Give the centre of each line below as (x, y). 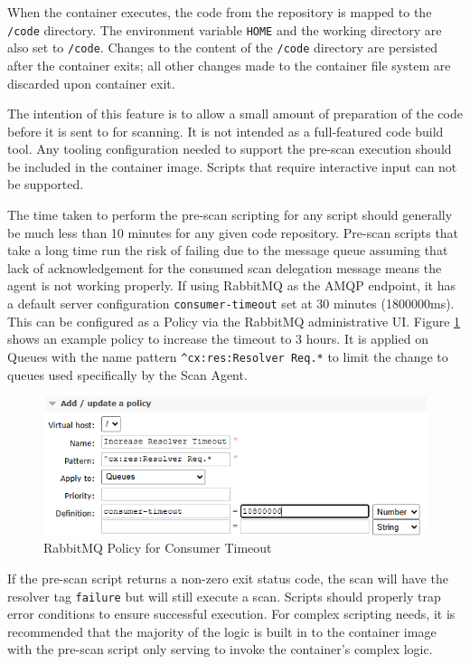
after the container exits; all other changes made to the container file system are (229, 65)
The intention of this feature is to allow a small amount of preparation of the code (235, 114)
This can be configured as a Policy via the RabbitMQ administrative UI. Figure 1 (234, 321)
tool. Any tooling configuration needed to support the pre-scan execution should (230, 149)
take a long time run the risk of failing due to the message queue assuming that (228, 250)
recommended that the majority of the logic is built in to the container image (222, 631)
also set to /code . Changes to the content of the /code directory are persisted (223, 47)
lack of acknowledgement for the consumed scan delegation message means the (225, 267)
